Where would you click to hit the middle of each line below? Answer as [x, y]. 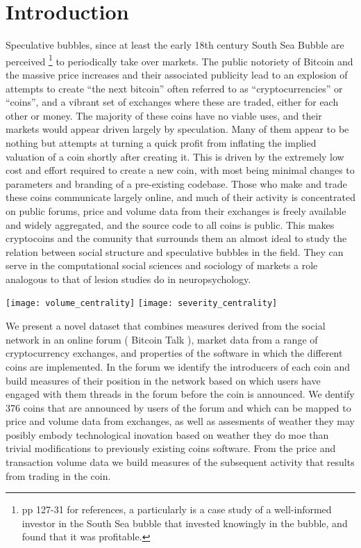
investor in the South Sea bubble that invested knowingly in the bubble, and [185, 523]
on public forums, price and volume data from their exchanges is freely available [176, 210]
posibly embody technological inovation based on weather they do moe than [167, 434]
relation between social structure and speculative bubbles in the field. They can [175, 251]
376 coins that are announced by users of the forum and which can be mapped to [178, 407]
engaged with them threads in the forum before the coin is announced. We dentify [180, 394]
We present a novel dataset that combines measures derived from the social [166, 326]
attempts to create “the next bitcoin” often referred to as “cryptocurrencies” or [174, 88]
